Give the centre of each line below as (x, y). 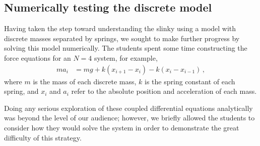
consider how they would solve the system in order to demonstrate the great (122, 127)
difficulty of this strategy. (43, 137)
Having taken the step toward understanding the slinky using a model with (120, 28)
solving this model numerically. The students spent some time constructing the (126, 48)
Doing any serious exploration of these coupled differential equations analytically (128, 108)
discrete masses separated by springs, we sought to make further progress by (122, 38)
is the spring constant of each (190, 81)
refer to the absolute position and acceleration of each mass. (164, 91)
